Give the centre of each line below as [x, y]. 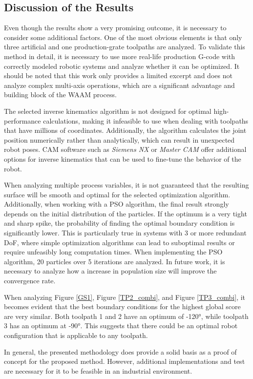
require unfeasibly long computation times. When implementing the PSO [113, 252]
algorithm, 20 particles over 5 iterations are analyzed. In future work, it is [115, 261]
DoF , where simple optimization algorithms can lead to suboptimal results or [119, 242]
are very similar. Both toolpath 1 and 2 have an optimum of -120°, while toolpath [126, 316]
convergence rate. [30, 281]
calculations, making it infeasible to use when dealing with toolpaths [146, 120]
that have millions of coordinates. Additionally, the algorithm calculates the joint [125, 130]
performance [22, 120]
